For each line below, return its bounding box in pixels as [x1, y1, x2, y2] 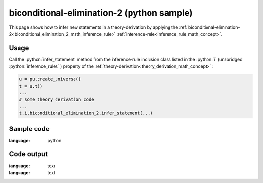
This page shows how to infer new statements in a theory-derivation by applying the [9, 24, 178, 30]
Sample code [9, 125, 50, 133]
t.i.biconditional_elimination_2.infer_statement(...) [19, 110, 153, 116]
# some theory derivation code [19, 97, 94, 102]
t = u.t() [19, 83, 43, 89]
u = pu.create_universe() [19, 76, 81, 82]
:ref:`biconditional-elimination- [179, 24, 240, 30]
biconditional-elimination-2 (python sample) [9, 7, 193, 18]
